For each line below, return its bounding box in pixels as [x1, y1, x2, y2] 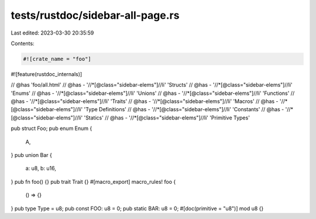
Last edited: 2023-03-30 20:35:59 [11, 29, 94, 36]
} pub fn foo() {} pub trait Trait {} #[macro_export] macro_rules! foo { [11, 178, 176, 185]
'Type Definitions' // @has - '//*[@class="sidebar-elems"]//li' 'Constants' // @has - [84, 106, 284, 113]
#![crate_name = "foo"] [23, 56, 92, 62]
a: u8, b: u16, [25, 165, 57, 172]
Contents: [11, 40, 35, 47]
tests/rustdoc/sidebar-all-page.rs [11, 9, 180, 22]
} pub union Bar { [11, 152, 53, 159]
